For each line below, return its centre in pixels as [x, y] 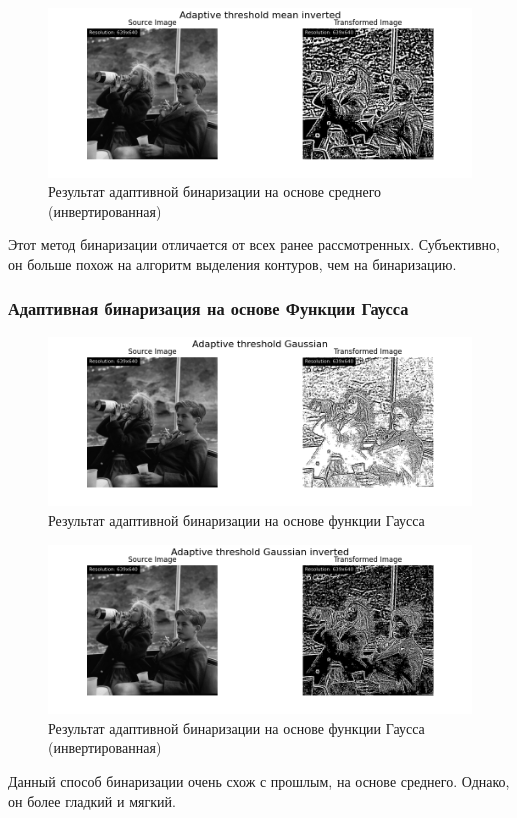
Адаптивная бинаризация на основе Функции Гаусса [208, 308]
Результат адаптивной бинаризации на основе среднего [215, 191]
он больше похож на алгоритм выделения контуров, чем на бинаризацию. [232, 263]
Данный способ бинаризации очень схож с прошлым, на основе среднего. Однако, [259, 780]
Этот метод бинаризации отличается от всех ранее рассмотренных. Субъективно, [254, 244]
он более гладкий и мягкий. [92, 800]
